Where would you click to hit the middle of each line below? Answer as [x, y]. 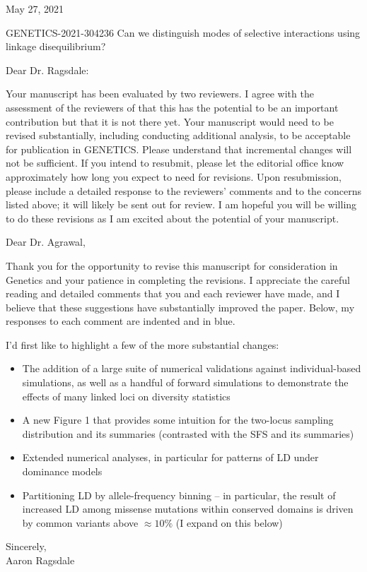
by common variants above [80, 522]
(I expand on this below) [229, 522]
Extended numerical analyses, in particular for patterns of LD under [170, 457]
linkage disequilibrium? [56, 46]
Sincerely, [26, 546]
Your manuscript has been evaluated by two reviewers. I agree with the [160, 94]
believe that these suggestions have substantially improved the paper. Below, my [180, 307]
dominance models [62, 471]
